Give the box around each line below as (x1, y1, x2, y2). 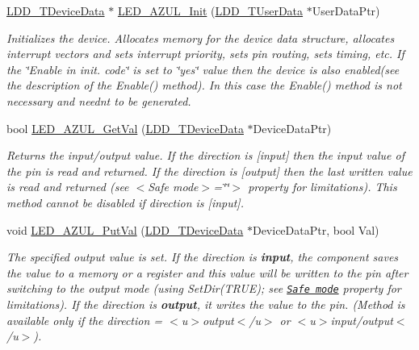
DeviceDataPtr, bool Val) (252, 221, 379, 238)
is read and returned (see (6, 178, 129, 195)
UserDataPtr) (312, 2, 380, 19)
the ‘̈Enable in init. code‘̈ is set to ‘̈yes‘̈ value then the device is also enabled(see (6, 60, 400, 77)
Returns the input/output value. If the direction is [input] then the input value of (6, 147, 404, 164)
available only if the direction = (6, 311, 163, 328)
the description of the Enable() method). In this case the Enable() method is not (6, 77, 402, 94)
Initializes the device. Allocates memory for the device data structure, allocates (6, 29, 395, 46)
